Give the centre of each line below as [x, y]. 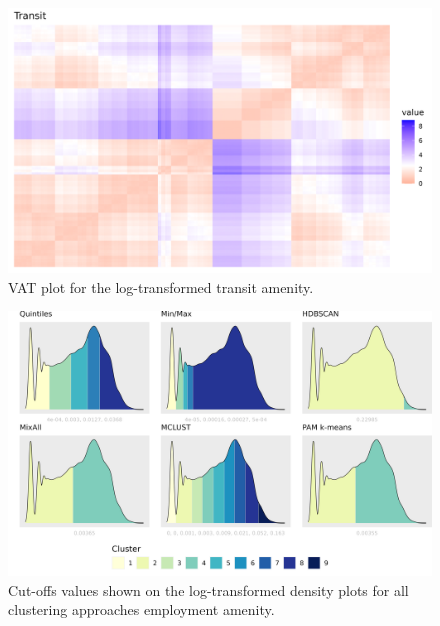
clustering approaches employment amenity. [141, 609]
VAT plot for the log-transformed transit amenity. [161, 286]
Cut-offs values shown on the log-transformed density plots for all [208, 589]
